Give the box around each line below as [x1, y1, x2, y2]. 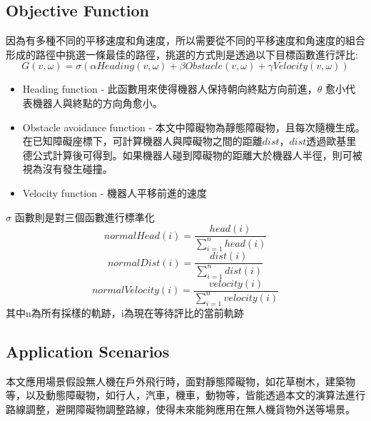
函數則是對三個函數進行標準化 [14, 209, 155, 224]
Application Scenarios [6, 340, 170, 362]
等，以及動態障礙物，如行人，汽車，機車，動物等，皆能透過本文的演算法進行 [6, 387, 365, 402]
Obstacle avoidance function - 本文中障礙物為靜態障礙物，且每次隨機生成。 [22, 119, 365, 134]
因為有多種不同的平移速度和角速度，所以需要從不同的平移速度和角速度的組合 [6, 33, 365, 48]
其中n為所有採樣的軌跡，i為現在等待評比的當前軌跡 [6, 305, 244, 320]
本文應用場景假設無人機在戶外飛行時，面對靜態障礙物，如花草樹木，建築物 [6, 373, 355, 388]
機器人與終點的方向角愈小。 [32, 95, 163, 110]
